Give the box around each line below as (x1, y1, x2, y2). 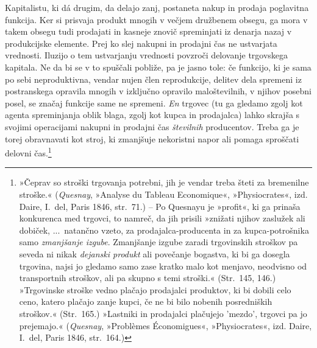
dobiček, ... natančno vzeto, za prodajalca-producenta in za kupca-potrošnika (19, 223, 309, 236)
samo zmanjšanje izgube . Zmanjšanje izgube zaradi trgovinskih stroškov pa (19, 235, 298, 248)
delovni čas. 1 (5, 145, 52, 159)
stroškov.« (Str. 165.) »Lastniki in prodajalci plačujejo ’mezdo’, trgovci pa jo (19, 307, 307, 319)
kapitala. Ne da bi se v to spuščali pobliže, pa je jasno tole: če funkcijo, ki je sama (5, 60, 312, 73)
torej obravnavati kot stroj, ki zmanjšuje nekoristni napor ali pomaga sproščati (5, 132, 299, 145)
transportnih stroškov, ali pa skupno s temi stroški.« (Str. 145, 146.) (19, 271, 276, 284)
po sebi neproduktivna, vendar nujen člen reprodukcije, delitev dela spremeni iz (5, 72, 302, 85)
